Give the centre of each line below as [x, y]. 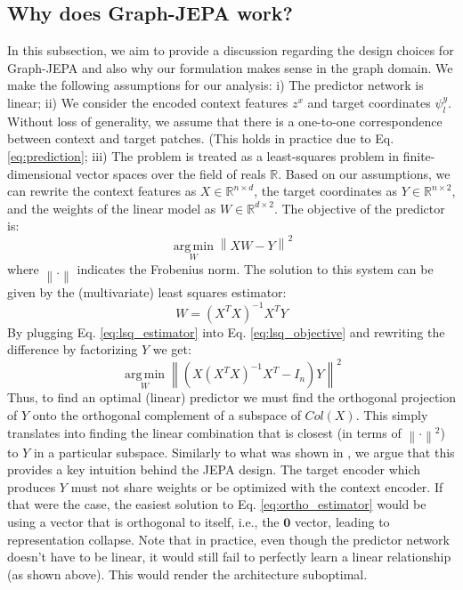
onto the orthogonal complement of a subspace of [167, 415]
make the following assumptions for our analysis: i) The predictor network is [215, 85]
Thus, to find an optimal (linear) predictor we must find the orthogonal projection [232, 397]
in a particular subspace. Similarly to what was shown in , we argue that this [244, 452]
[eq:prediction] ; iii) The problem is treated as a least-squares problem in [203, 155]
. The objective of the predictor [359, 208]
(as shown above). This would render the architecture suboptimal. [187, 574]
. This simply [392, 415]
